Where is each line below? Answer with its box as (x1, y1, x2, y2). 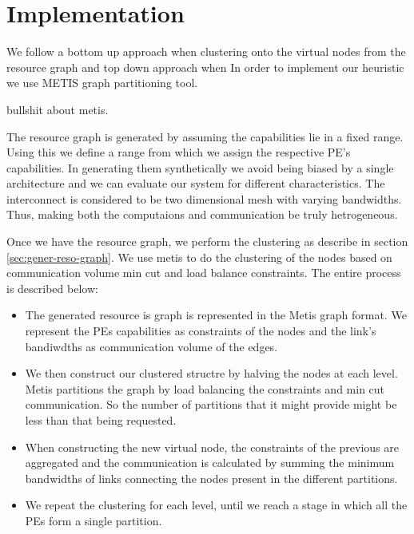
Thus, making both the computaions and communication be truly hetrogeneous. (6, 206, 398, 223)
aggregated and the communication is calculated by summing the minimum (25, 454, 395, 471)
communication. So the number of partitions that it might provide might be (25, 396, 397, 413)
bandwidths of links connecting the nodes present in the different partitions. (25, 469, 398, 486)
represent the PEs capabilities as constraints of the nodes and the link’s (25, 322, 376, 339)
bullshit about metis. (6, 101, 109, 117)
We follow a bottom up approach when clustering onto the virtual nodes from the (6, 43, 406, 60)
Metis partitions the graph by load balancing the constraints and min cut (25, 380, 385, 397)
